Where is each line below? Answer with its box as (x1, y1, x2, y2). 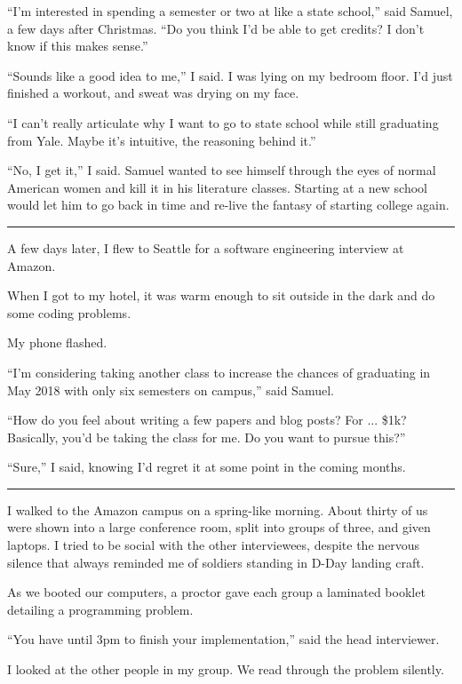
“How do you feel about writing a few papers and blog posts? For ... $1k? (7, 410, 407, 429)
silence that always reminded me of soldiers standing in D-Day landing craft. (7, 553, 425, 571)
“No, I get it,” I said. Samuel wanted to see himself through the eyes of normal (7, 161, 436, 179)
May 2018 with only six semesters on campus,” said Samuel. (7, 380, 334, 399)
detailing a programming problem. (7, 600, 194, 618)
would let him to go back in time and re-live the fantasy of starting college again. (7, 195, 450, 214)
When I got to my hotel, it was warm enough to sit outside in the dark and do (7, 286, 435, 305)
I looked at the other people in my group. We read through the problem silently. (7, 660, 444, 679)
